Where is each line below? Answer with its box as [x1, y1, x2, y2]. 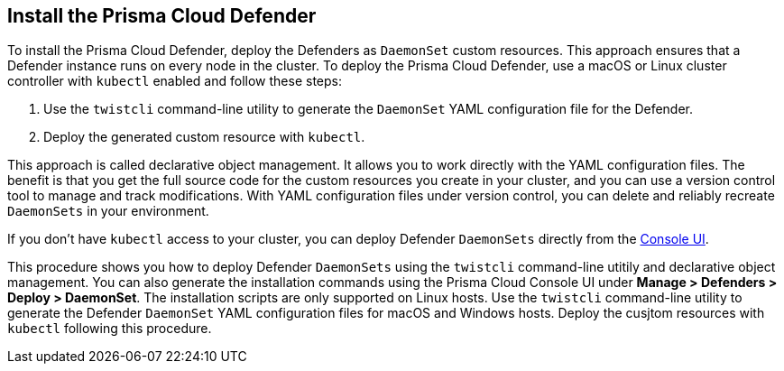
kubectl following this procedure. [7, 320, 212, 337]
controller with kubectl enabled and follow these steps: [7, 73, 342, 89]
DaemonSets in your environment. [7, 203, 209, 219]
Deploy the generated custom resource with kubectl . [43, 129, 365, 145]
